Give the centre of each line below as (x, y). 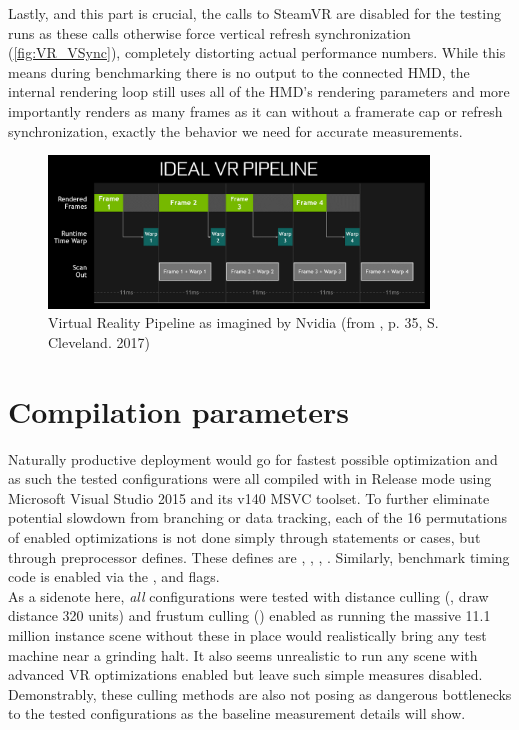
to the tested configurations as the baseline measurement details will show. (237, 713)
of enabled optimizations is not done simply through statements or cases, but (244, 536)
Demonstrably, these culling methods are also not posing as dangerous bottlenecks (260, 693)
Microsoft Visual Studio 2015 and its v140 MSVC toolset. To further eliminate (249, 497)
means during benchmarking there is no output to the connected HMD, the (239, 71)
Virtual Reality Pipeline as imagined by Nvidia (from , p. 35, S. (243, 322)
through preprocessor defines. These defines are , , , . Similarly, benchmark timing (259, 556)
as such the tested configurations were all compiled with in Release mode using (250, 478)
